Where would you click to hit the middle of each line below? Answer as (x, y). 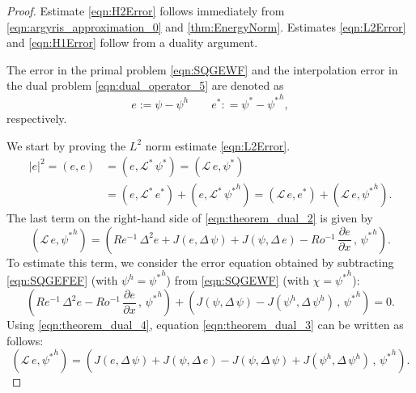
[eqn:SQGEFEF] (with (62, 280)
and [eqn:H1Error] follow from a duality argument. (132, 42)
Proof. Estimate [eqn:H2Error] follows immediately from (146, 11)
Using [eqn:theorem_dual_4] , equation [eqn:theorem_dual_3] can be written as (205, 324)
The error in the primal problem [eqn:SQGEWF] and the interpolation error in (202, 69)
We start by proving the (66, 145)
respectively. (37, 118)
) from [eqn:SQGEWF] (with (238, 280)
